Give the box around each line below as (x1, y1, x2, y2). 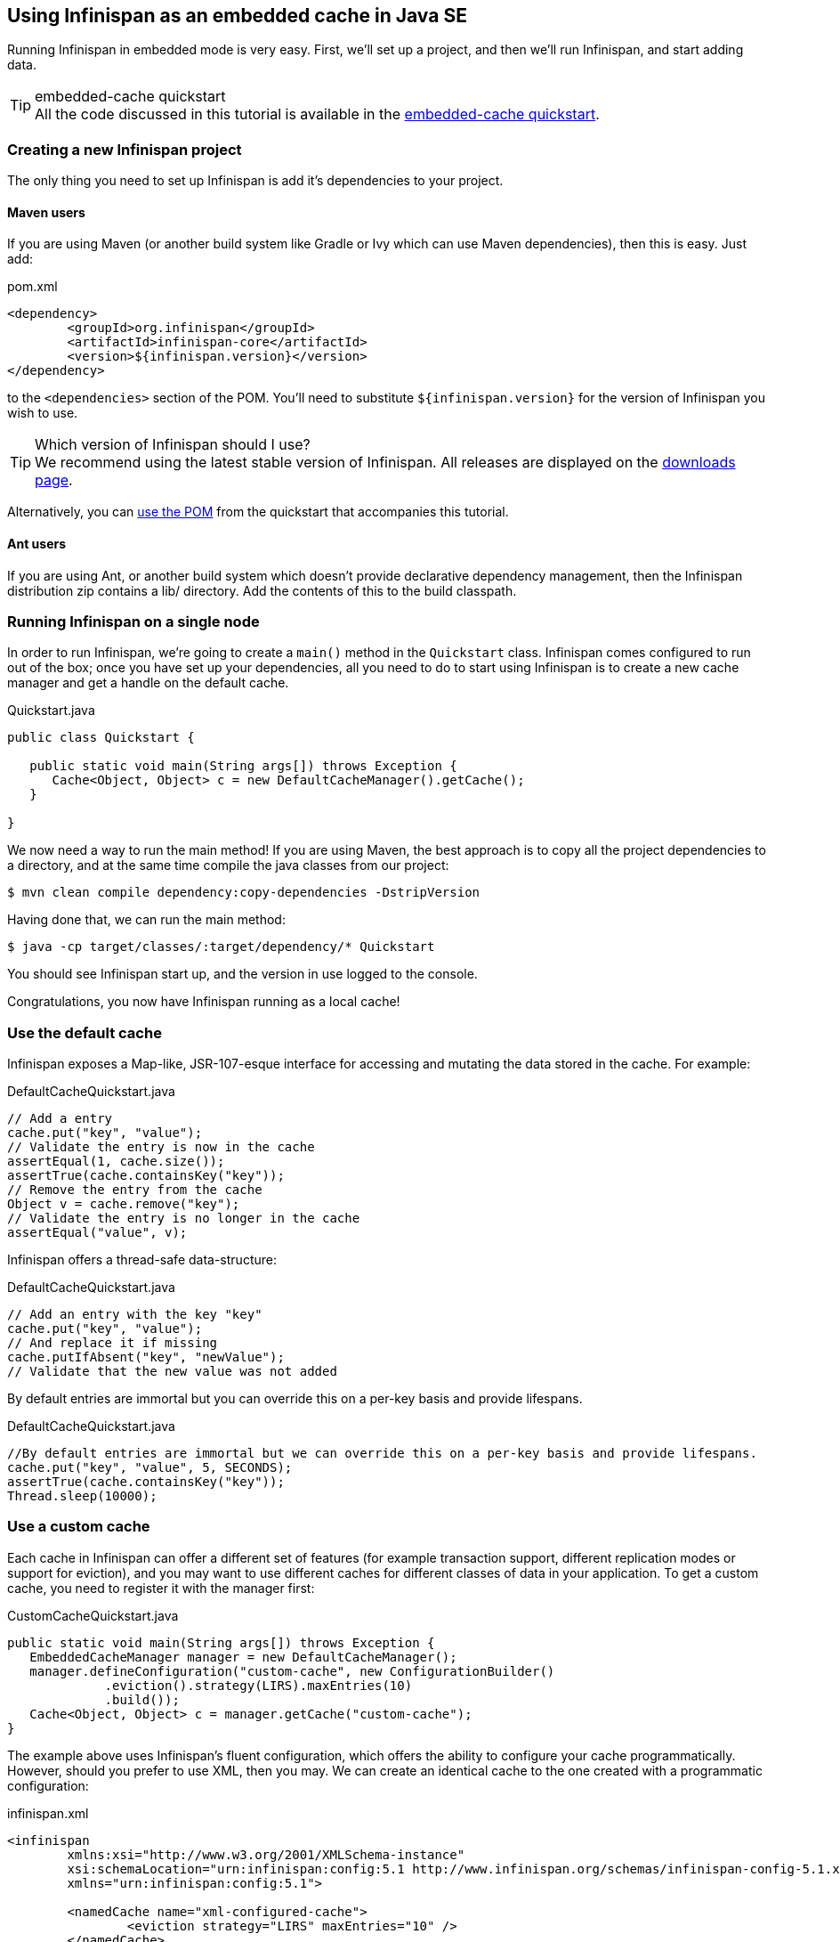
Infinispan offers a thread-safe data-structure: (7, 1252, 277, 1268)
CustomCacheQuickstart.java (7, 1607, 179, 1623)
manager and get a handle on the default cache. (7, 675, 289, 691)
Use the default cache (7, 1023, 162, 1042)
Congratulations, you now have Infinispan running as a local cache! (7, 994, 400, 1010)
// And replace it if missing (7, 1336, 218, 1351)
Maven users (7, 204, 85, 220)
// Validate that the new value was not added (7, 1364, 337, 1379)
